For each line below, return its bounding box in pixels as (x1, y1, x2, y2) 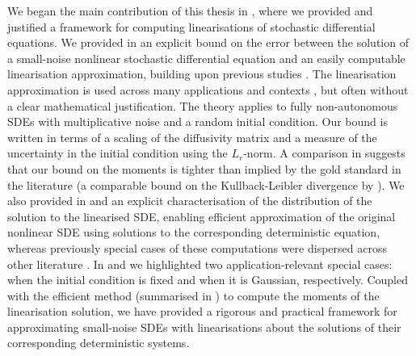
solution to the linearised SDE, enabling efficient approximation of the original (7, 207, 396, 224)
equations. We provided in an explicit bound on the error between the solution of (7, 34, 409, 51)
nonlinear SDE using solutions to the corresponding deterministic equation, (7, 224, 380, 241)
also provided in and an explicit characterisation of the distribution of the (7, 192, 372, 209)
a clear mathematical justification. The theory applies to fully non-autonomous (7, 97, 398, 114)
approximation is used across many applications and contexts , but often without (7, 81, 409, 98)
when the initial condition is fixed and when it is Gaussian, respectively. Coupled (7, 271, 409, 288)
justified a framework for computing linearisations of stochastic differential (7, 18, 376, 35)
